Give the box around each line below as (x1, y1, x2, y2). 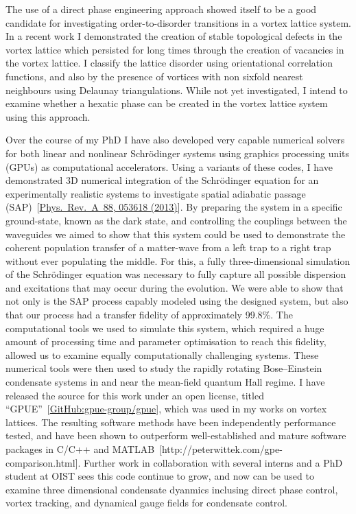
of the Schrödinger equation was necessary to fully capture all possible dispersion (5, 267, 346, 281)
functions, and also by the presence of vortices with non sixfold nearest (5, 69, 303, 83)
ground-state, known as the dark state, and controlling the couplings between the (5, 213, 347, 227)
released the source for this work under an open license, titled (5, 388, 264, 402)
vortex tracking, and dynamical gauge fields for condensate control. (5, 495, 287, 510)
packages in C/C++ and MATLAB (5, 442, 155, 456)
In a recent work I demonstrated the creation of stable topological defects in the (5, 29, 342, 43)
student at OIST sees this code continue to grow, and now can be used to (5, 469, 314, 483)
